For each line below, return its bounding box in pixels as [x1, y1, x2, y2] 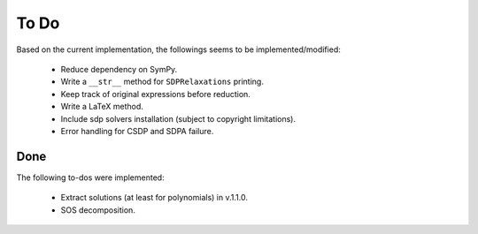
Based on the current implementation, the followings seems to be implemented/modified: [16, 44, 341, 55]
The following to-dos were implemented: [16, 172, 165, 183]
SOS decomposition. [60, 204, 136, 215]
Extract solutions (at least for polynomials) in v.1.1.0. [60, 192, 248, 203]
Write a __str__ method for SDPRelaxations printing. [60, 76, 265, 87]
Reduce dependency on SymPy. [60, 64, 178, 74]
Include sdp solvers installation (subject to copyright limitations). [60, 113, 297, 124]
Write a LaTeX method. [60, 102, 143, 112]
